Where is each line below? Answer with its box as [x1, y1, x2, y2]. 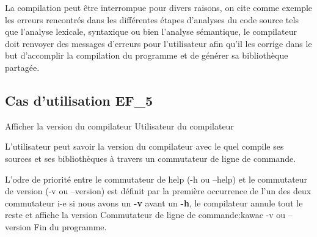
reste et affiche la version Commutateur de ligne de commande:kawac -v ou [5, 208, 286, 221]
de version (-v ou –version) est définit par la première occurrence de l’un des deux [5, 184, 312, 197]
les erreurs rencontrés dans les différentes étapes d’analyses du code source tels [5, 13, 299, 26]
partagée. [5, 60, 40, 73]
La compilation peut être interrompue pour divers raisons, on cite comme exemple [5, 1, 313, 13]
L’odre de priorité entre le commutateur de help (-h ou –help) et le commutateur [5, 172, 308, 185]
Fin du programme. [34, 220, 107, 233]
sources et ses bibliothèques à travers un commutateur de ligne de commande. [5, 151, 296, 164]
